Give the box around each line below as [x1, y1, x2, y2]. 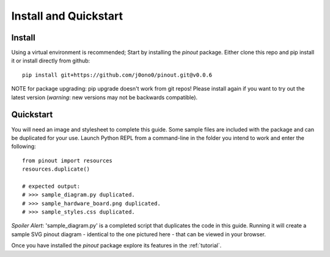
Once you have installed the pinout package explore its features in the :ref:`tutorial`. [11, 242, 222, 249]
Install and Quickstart [11, 9, 123, 23]
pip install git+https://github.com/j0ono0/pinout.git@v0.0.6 [22, 71, 213, 78]
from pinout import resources [22, 157, 113, 164]
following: [11, 143, 36, 150]
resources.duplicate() [22, 166, 90, 173]
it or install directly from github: [11, 57, 90, 64]
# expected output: [22, 182, 81, 190]
